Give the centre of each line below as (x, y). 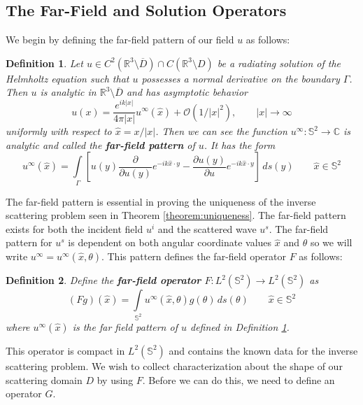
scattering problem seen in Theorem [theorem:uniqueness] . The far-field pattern (176, 215)
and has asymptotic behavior (187, 92)
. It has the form (240, 144)
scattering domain (44, 379)
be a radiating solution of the (279, 63)
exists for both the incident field (74, 228)
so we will (331, 242)
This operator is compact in (65, 350)
